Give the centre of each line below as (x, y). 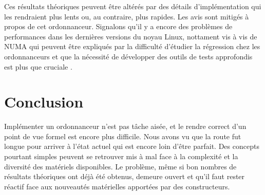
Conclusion (44, 102)
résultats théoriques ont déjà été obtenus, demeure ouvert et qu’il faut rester (125, 176)
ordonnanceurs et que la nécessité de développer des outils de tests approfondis (128, 56)
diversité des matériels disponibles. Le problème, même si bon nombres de (120, 166)
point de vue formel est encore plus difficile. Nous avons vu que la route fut (123, 136)
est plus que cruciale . (38, 66)
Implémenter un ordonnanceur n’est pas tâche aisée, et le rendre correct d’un (125, 126)
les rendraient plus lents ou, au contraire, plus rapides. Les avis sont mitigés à (127, 16)
